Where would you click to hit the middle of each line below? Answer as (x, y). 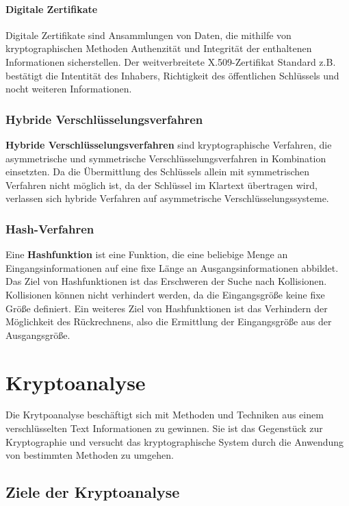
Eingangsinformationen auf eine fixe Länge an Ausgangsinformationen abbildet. (172, 267)
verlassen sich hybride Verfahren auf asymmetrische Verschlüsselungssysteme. (167, 198)
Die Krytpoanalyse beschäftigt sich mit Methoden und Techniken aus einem (165, 415)
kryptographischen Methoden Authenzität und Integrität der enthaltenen (159, 48)
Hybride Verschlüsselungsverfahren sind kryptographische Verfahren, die (169, 144)
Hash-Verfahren (50, 228)
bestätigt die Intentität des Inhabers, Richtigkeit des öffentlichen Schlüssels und (172, 75)
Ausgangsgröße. (38, 334)
